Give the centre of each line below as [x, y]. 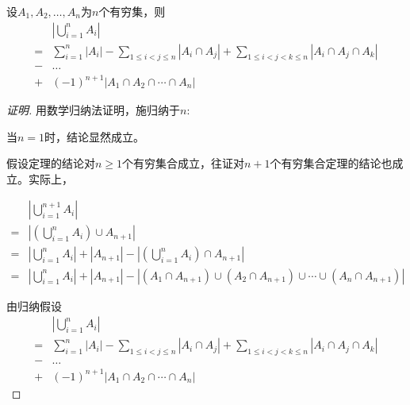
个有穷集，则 [132, 11]
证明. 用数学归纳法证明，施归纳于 [93, 110]
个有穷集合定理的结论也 [331, 163]
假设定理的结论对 [51, 163]
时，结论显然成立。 [95, 136]
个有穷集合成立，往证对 [184, 163]
